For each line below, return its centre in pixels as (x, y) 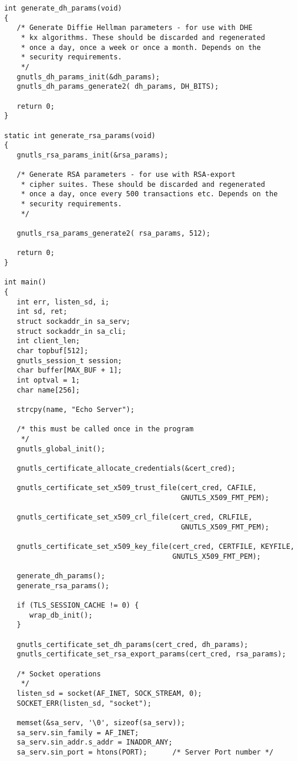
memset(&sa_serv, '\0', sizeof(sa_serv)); (101, 723)
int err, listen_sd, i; (63, 302)
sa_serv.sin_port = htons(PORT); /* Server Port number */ (145, 752)
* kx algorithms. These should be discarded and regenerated (143, 37)
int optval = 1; (48, 380)
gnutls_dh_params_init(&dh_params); (88, 77)
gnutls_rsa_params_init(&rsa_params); (93, 155)
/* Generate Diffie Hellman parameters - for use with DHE (135, 28)
